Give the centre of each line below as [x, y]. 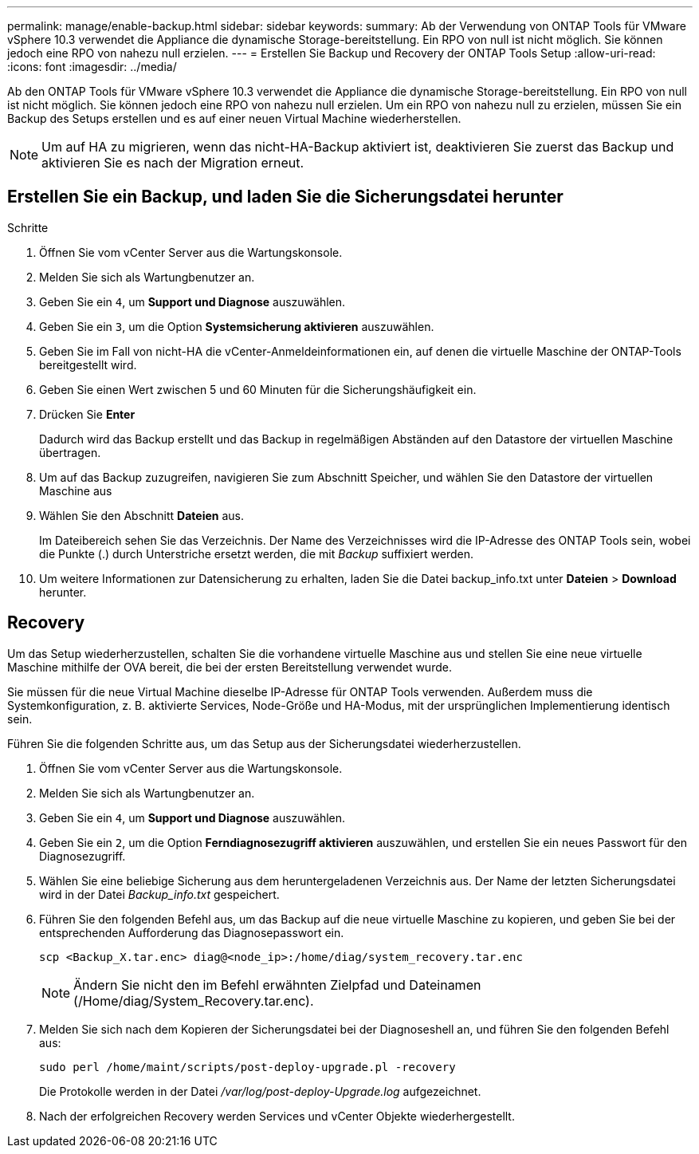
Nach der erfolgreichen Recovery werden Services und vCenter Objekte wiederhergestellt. [277, 1116]
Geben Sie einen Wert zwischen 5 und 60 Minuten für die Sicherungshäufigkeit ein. [258, 389]
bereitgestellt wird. [88, 364]
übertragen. [70, 452]
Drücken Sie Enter [87, 414]
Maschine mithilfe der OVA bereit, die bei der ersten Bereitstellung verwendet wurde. [230, 667]
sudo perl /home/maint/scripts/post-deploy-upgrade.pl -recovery [247, 1067]
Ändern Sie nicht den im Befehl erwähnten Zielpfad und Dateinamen [277, 985]
